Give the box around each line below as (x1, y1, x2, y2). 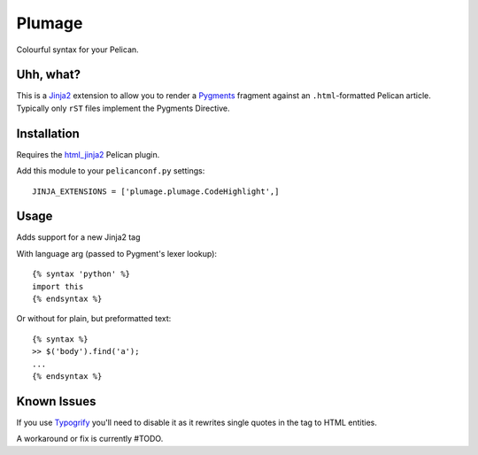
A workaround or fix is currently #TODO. (16, 434, 164, 444)
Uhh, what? (16, 67, 81, 82)
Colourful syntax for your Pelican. (16, 44, 139, 55)
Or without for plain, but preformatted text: (16, 313, 172, 324)
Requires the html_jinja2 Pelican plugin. (16, 149, 160, 159)
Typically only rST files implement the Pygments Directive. (16, 103, 230, 113)
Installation (16, 126, 80, 141)
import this (32, 281, 84, 291)
